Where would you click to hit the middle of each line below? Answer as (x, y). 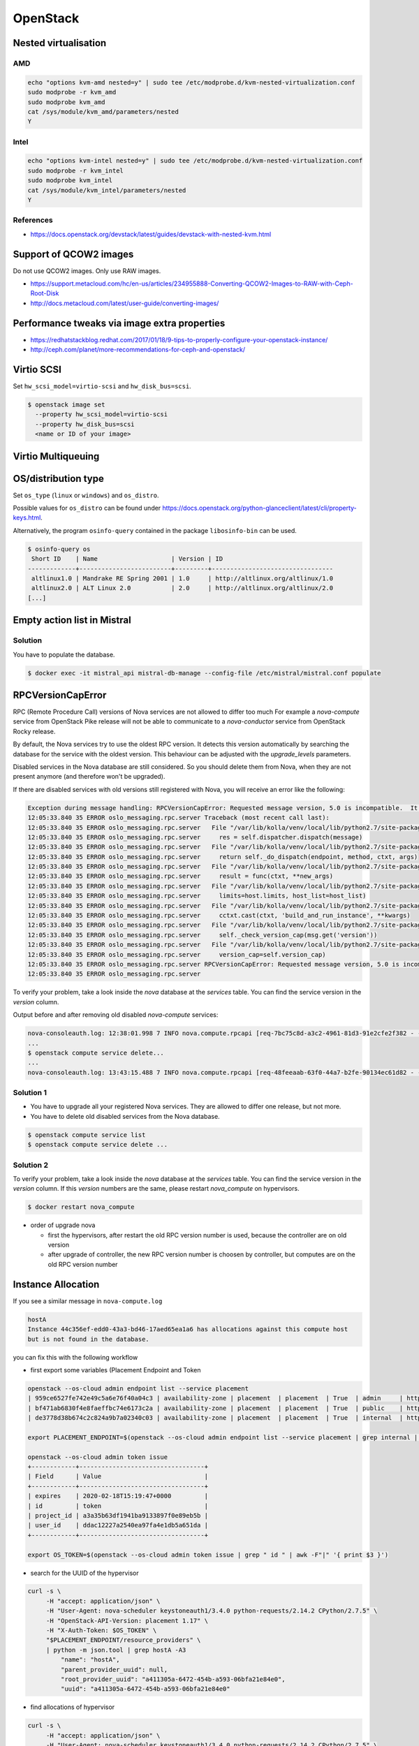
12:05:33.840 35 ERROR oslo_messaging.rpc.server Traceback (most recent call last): (178, 818)
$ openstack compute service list (87, 1135)
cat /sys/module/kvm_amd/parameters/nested (103, 111)
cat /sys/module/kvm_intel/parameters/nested (107, 190)
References (33, 220)
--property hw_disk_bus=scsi (85, 424)
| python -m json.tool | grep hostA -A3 (116, 1650)
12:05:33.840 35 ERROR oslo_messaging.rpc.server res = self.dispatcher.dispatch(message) (195, 837)
